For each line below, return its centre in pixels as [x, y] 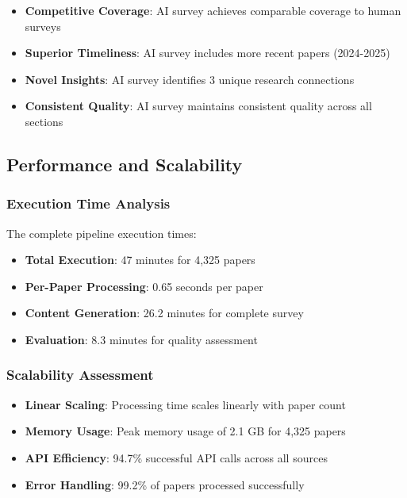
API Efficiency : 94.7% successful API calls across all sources [176, 457]
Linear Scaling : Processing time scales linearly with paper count [185, 404]
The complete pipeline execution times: [102, 233]
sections [44, 121]
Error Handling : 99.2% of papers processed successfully [165, 484]
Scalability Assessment [80, 375]
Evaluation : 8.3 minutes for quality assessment [141, 339]
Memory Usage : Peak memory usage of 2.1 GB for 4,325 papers [185, 431]
